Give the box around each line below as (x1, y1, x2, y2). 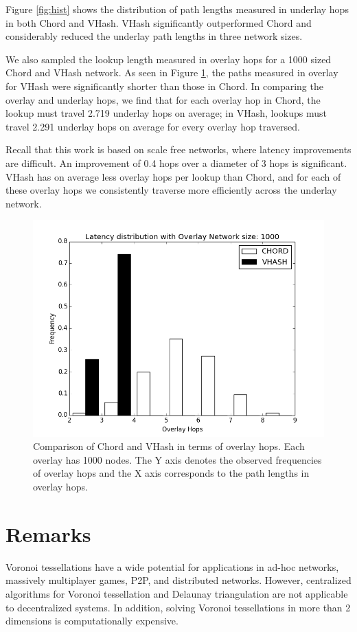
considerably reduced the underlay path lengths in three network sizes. (5, 29, 303, 43)
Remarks (5, 519, 91, 548)
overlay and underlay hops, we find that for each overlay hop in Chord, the (5, 92, 321, 106)
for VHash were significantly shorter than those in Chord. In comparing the (5, 78, 323, 93)
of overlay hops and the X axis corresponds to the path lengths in (33, 466, 310, 480)
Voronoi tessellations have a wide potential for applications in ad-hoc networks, (5, 559, 339, 574)
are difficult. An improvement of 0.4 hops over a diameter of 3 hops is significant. (5, 155, 347, 170)
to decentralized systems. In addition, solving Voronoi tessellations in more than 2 (5, 600, 351, 614)
